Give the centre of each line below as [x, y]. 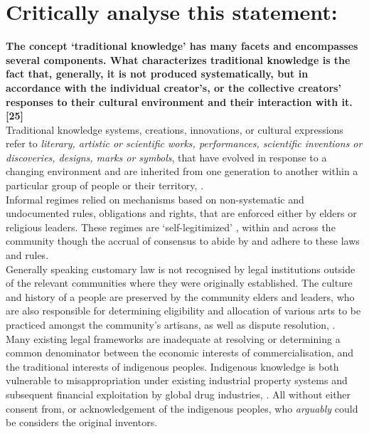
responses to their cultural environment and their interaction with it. [179, 101]
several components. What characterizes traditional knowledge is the [178, 59]
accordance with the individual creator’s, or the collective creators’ [173, 87]
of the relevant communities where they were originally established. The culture [179, 283]
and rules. [27, 255]
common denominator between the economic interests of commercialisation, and [180, 353]
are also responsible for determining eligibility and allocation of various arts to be [183, 311]
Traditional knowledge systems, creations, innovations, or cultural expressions [175, 129]
